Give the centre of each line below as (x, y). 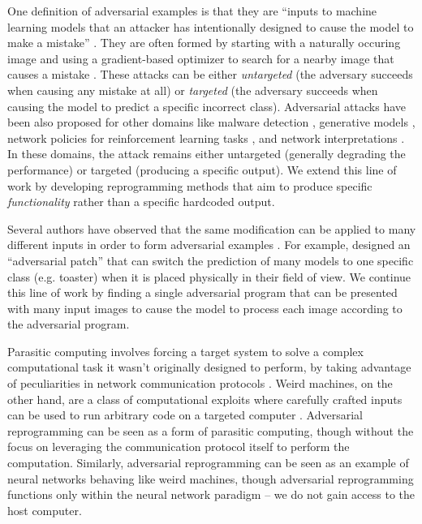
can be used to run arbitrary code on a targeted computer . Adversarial (185, 415)
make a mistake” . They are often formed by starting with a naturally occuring (204, 43)
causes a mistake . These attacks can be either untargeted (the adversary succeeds (210, 74)
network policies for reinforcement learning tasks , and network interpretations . (206, 137)
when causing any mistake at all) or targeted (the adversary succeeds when (193, 90)
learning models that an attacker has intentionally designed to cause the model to (211, 26)
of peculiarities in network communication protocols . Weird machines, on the (200, 383)
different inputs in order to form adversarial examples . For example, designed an (209, 245)
